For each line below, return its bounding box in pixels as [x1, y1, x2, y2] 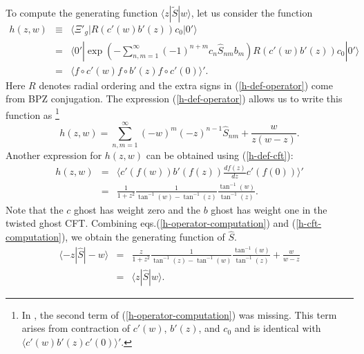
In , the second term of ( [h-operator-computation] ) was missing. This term [21, 307, 337, 322]
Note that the [6, 202, 64, 216]
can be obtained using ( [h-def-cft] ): [146, 148, 294, 162]
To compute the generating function [6, 6, 158, 19]
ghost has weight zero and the [74, 202, 200, 216]
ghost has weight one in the [211, 202, 327, 216]
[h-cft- [296, 216, 322, 230]
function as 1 [6, 105, 59, 122]
